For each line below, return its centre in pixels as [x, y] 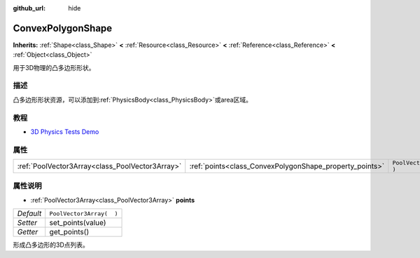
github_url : [29, 8]
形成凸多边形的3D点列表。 [51, 245]
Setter [27, 223]
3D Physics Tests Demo [65, 131]
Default [29, 214]
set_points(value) [78, 223]
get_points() [69, 232]
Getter [28, 232]
